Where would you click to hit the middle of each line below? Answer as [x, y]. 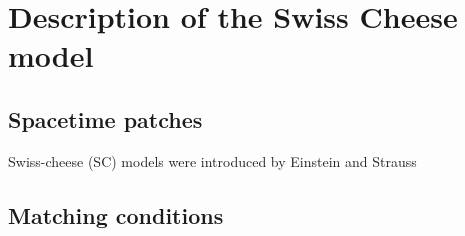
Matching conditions [116, 214]
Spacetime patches [105, 118]
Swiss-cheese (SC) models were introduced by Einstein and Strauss [212, 160]
